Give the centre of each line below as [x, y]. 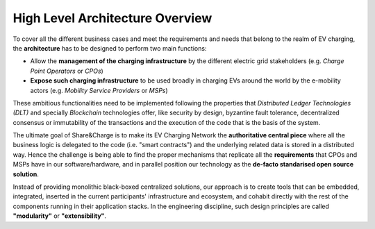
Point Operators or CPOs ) [67, 71]
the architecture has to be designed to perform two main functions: [110, 48]
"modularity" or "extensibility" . [60, 216]
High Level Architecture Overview [112, 18]
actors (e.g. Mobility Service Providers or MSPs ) [99, 90]
